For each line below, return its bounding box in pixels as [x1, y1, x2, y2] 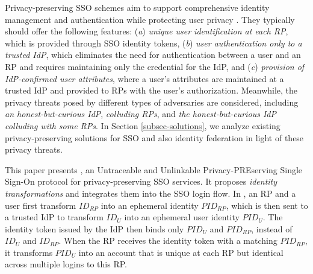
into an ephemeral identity [101, 199, 199, 211]
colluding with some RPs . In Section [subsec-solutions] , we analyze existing [5, 119, 280, 132]
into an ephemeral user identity [124, 211, 240, 223]
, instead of [251, 222, 293, 235]
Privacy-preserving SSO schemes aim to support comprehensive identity [5, 1, 270, 13]
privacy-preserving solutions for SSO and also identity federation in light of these [5, 131, 304, 144]
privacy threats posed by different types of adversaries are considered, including [5, 95, 299, 108]
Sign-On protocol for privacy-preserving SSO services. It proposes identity [5, 175, 277, 188]
